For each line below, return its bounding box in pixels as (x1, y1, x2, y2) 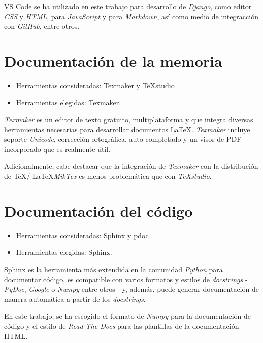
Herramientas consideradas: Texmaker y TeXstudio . (16, 80, 179, 90)
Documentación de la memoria (4, 50, 222, 71)
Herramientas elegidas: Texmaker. (16, 97, 121, 107)
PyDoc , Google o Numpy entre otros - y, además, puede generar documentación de (4, 284, 259, 294)
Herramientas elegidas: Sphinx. (16, 247, 112, 257)
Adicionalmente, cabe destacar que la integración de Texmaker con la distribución (4, 161, 258, 171)
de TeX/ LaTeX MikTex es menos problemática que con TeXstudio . (4, 171, 212, 181)
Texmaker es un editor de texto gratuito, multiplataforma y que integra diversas (4, 114, 253, 125)
